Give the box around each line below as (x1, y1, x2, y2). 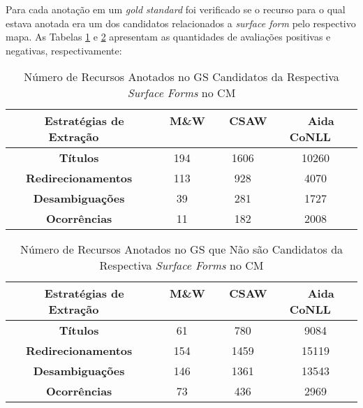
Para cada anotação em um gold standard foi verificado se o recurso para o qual (6, 2, 346, 16)
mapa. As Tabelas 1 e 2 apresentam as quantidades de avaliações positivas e (6, 29, 331, 44)
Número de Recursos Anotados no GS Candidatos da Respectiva (24, 68, 339, 85)
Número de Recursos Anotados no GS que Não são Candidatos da (20, 241, 343, 258)
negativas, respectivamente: (6, 43, 122, 57)
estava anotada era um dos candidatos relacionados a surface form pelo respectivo (6, 15, 356, 30)
